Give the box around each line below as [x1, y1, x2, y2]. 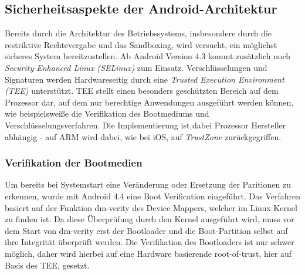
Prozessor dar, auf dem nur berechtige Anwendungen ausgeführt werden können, [5, 96, 294, 108]
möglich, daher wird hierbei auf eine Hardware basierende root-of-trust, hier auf [5, 247, 292, 259]
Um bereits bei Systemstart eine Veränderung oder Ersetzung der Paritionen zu [5, 178, 291, 191]
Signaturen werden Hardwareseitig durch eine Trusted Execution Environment [5, 73, 284, 85]
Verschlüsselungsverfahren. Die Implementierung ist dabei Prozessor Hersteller [5, 118, 286, 131]
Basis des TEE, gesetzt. [5, 259, 90, 271]
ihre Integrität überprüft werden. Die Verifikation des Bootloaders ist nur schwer [5, 236, 294, 248]
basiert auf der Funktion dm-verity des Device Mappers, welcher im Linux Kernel [5, 201, 297, 213]
